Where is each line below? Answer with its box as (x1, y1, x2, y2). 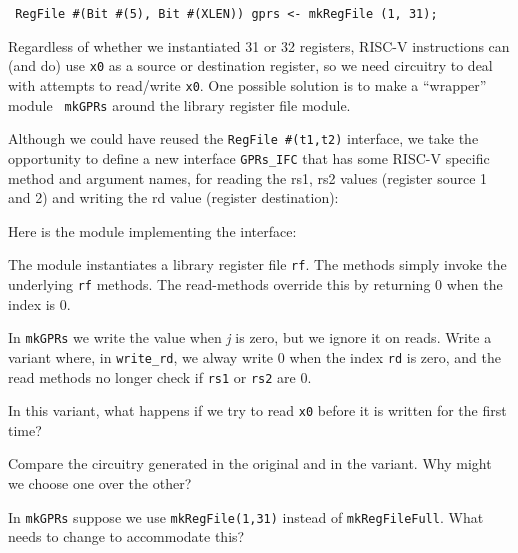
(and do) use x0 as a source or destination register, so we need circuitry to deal (8, 55, 493, 76)
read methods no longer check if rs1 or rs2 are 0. (8, 366, 312, 387)
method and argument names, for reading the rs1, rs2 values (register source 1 (8, 167, 488, 188)
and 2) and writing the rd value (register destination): (8, 187, 339, 208)
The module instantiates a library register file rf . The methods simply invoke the (8, 254, 507, 275)
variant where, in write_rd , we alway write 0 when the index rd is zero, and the (8, 346, 501, 367)
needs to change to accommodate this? (8, 526, 245, 547)
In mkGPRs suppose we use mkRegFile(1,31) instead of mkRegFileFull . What (8, 506, 484, 527)
